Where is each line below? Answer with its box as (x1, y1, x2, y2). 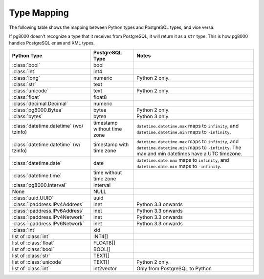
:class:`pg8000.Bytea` (12, 107, 63, 113)
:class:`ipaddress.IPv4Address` (12, 201, 84, 208)
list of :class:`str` (12, 252, 50, 259)
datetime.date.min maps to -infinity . (136, 163, 222, 170)
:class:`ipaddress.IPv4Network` (12, 214, 85, 220)
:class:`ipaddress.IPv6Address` (12, 207, 84, 214)
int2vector (93, 265, 117, 272)
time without (93, 169, 122, 176)
